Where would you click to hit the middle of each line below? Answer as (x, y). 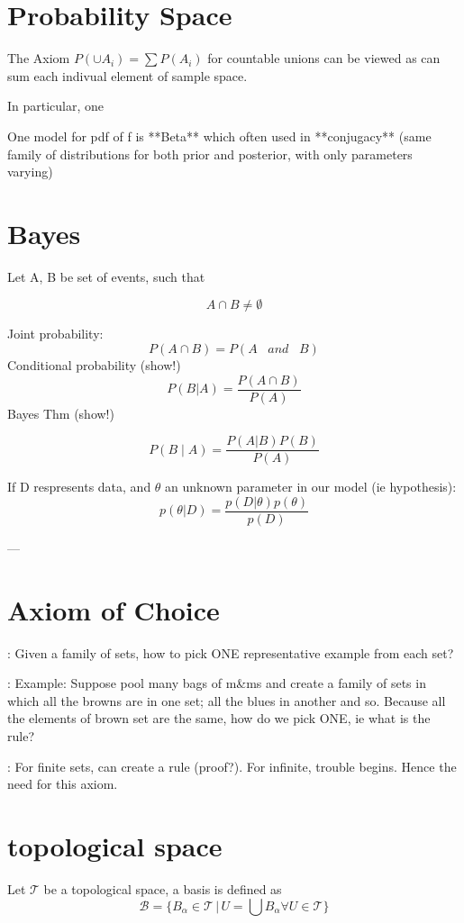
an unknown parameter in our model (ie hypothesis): (311, 487)
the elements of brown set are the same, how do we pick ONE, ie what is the (219, 718)
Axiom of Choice (114, 609)
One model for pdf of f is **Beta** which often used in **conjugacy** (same (219, 136)
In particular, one (56, 106)
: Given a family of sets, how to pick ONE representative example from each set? (231, 652)
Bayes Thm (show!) (61, 413)
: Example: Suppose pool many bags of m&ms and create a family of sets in (217, 683)
